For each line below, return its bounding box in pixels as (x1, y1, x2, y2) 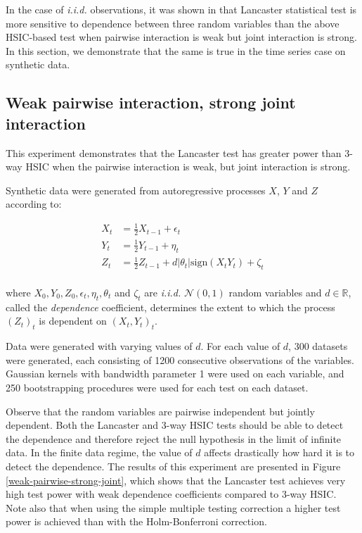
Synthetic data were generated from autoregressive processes (6, 182, 266, 197)
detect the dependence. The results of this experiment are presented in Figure (6, 458, 341, 473)
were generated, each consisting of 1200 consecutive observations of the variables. (6, 352, 355, 367)
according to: (6, 196, 62, 211)
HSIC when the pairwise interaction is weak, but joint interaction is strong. (25, 159, 351, 174)
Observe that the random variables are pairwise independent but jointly (6, 403, 315, 418)
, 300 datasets (288, 339, 348, 353)
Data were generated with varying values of (6, 339, 193, 353)
